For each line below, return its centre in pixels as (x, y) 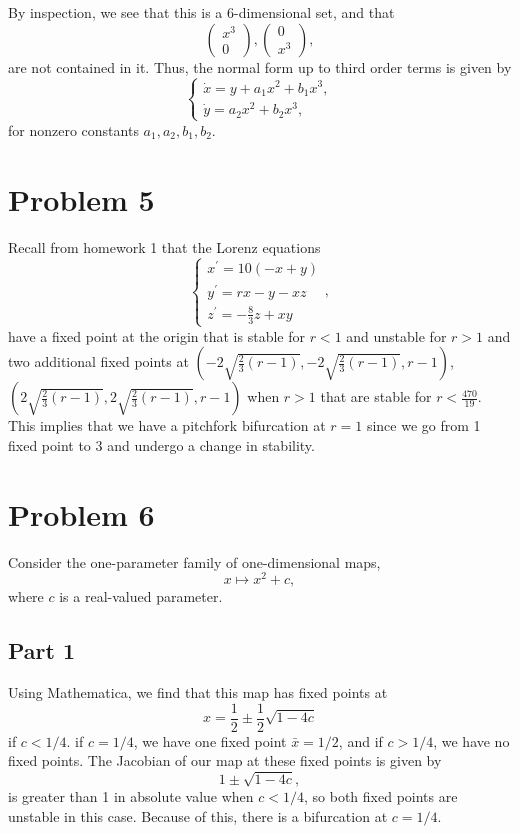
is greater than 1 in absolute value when (131, 796)
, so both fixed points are (381, 796)
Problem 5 (81, 198)
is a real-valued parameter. (141, 596)
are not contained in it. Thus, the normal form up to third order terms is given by (260, 66)
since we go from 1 (423, 425)
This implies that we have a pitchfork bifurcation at (167, 425)
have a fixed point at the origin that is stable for (156, 335)
